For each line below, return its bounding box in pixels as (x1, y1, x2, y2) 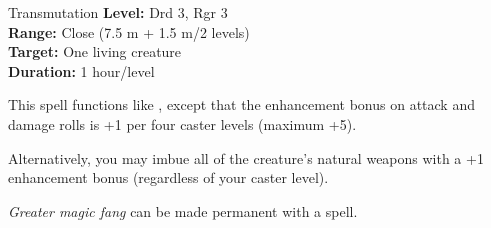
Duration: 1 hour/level (8, 60, 155, 81)
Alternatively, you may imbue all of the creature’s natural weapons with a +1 (8, 147, 484, 168)
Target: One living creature (8, 41, 182, 62)
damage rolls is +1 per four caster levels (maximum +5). (8, 113, 357, 134)
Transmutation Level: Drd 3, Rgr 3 (8, 2, 228, 22)
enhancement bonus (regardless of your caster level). (8, 167, 329, 188)
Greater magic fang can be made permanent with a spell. (8, 200, 358, 221)
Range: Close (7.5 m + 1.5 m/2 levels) (8, 21, 250, 42)
